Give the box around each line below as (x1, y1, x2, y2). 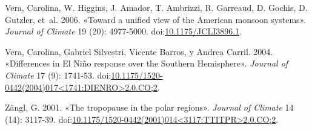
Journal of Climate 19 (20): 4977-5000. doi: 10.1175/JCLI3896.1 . (5, 25, 242, 37)
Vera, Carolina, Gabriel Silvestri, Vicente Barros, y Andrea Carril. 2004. (5, 45, 273, 57)
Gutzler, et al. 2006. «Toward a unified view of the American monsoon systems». (5, 13, 307, 25)
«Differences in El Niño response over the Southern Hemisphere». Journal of (5, 57, 288, 70)
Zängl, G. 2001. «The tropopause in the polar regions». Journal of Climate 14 (5, 101, 294, 114)
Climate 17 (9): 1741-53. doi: (5, 68, 111, 81)
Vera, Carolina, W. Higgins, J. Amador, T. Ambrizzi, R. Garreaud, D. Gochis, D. (5, 1, 308, 13)
